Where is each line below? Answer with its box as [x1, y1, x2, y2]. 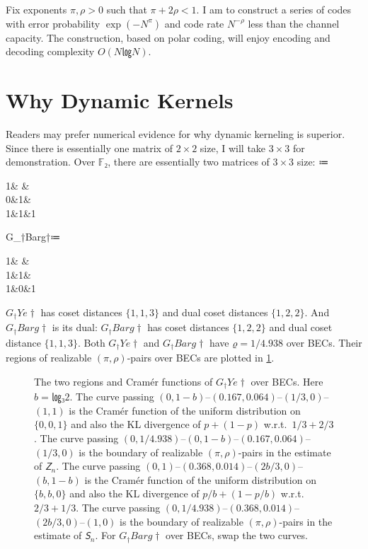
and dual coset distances [162, 304, 268, 319]
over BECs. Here [251, 374, 323, 388]
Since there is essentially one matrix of [6, 140, 173, 155]
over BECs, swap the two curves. [166, 528, 308, 543]
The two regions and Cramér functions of [34, 374, 213, 388]
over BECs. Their [286, 335, 362, 349]
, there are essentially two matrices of [108, 154, 270, 169]
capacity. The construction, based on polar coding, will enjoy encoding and [6, 30, 330, 45]
